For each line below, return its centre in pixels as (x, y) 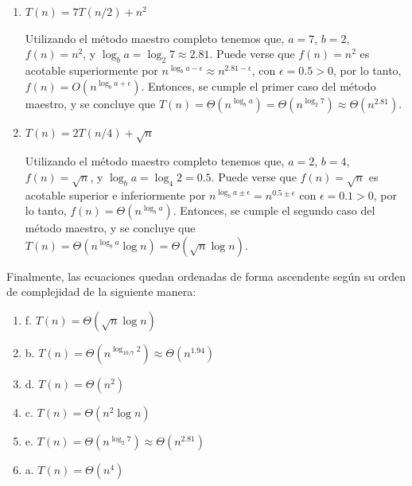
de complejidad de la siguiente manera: (101, 292)
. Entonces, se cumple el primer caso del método (258, 86)
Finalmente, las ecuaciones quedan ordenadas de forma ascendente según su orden (206, 276)
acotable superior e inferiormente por (115, 194)
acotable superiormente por (91, 70)
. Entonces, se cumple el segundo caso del (274, 210)
